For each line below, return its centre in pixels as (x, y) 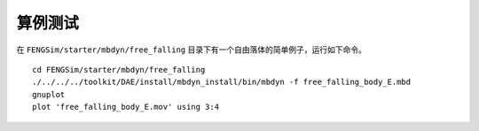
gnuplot (49, 94)
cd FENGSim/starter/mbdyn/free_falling (119, 69)
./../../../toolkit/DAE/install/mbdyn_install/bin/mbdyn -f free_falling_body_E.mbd (222, 82)
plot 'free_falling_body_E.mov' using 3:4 (126, 107)
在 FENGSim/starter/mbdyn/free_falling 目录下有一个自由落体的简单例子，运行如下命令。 (192, 50)
